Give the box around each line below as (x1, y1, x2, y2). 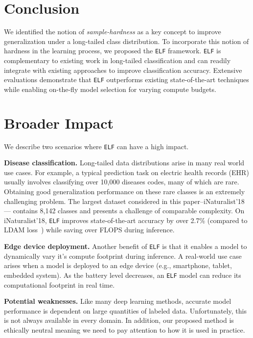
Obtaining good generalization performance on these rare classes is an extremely (4, 186, 245, 196)
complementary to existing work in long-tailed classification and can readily (4, 55, 231, 65)
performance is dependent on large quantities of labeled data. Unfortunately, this (4, 305, 247, 315)
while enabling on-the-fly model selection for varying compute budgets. (4, 84, 216, 94)
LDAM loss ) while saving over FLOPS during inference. (4, 225, 175, 235)
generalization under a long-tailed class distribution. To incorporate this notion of (4, 36, 249, 46)
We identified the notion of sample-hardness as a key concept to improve (4, 26, 221, 37)
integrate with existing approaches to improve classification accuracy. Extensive (4, 65, 242, 75)
